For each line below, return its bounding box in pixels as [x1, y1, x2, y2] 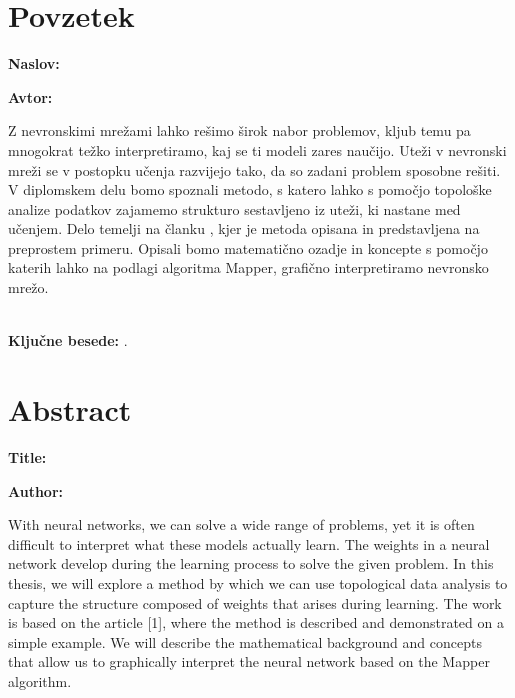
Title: [8, 446, 47, 467]
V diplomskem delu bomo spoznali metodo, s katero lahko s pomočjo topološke [8, 179, 492, 200]
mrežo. [8, 277, 49, 298]
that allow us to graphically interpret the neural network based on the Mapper [8, 651, 490, 672]
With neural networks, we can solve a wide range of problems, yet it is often [8, 514, 475, 535]
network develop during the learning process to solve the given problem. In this [8, 553, 494, 574]
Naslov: [8, 53, 60, 74]
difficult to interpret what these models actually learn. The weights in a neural [8, 533, 490, 554]
